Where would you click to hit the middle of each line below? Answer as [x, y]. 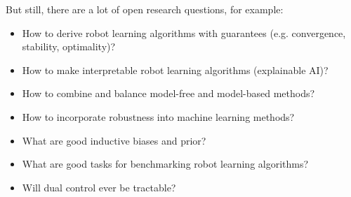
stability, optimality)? [69, 46]
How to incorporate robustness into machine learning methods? [158, 116]
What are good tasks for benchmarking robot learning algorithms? [165, 164]
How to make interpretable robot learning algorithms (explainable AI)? [175, 70]
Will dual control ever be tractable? [99, 187]
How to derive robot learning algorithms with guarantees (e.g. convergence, [184, 32]
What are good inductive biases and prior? [114, 140]
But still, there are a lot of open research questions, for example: [145, 9]
